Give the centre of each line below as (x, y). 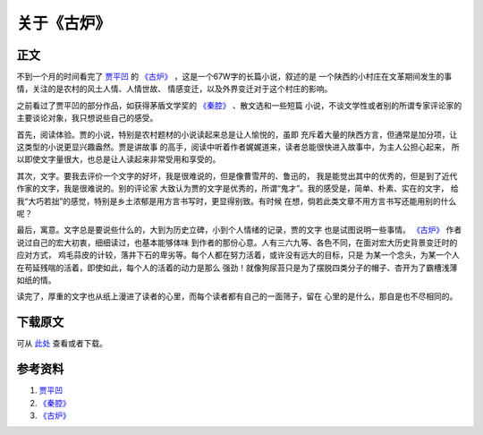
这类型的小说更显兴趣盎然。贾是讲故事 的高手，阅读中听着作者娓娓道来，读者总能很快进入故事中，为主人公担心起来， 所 (238, 147)
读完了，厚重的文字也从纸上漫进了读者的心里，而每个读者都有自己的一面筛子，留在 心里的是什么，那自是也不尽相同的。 (237, 296)
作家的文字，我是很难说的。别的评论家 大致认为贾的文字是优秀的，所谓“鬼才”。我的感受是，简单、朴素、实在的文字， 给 (238, 189)
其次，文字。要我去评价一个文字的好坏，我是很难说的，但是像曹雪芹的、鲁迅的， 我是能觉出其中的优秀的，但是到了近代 (237, 175)
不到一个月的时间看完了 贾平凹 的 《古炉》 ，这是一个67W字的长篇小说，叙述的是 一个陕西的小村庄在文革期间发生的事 (234, 77)
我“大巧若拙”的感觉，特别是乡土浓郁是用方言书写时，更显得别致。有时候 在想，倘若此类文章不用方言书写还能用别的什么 (237, 200)
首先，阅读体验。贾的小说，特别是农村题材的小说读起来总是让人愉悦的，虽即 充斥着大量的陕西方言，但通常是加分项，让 (237, 134)
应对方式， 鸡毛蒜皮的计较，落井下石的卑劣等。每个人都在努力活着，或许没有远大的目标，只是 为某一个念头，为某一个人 (238, 255)
